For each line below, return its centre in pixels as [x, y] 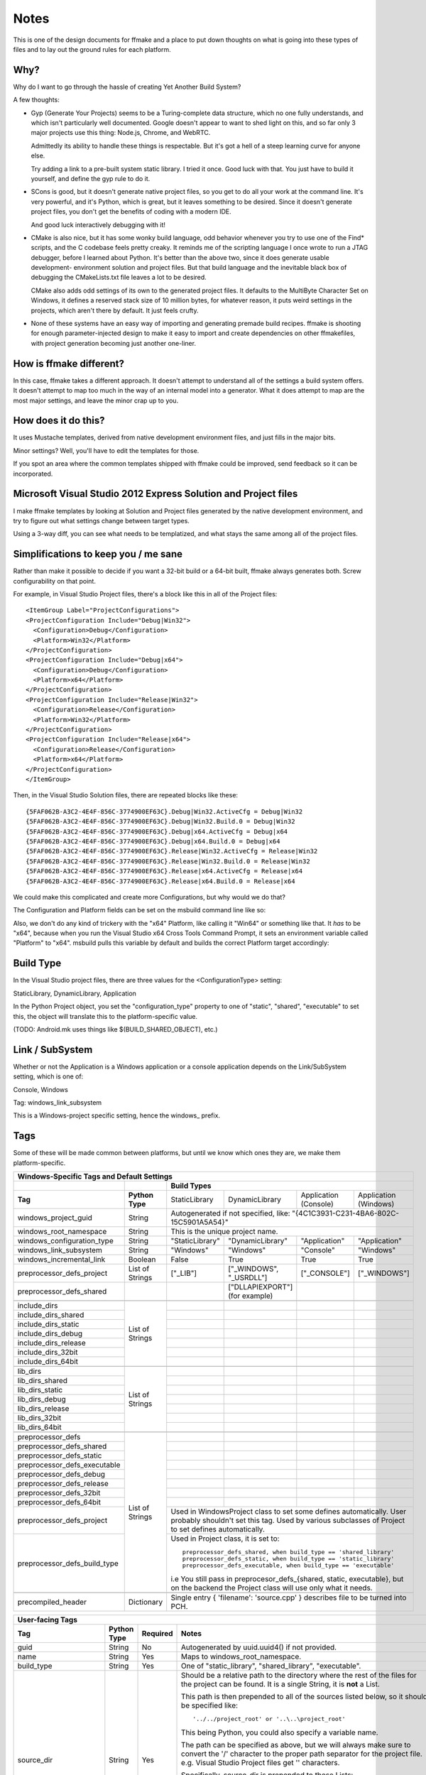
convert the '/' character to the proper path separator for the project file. [302, 1754]
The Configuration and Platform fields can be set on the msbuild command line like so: [140, 910]
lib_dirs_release [43, 1409]
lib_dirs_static [40, 1390]
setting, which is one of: [48, 1076]
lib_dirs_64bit [39, 1427]
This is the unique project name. [224, 1232]
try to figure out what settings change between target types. [101, 520]
